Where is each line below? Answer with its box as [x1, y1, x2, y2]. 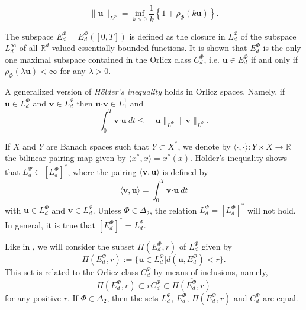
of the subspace [240, 30, 297, 42]
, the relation [150, 204, 197, 216]
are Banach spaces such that [46, 140, 149, 152]
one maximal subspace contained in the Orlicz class [5, 53, 191, 65]
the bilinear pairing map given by [5, 151, 126, 164]
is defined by [162, 165, 208, 177]
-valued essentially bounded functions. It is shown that [49, 41, 247, 54]
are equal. [263, 291, 298, 303]
